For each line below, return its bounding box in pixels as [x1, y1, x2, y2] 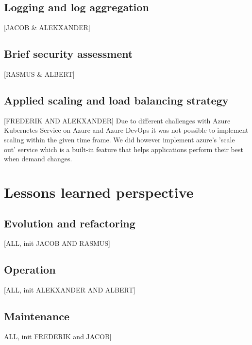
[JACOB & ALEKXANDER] [4, 22, 90, 33]
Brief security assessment [4, 46, 133, 61]
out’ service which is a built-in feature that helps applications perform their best [4, 144, 243, 154]
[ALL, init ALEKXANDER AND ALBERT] [4, 285, 135, 295]
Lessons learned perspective [4, 182, 194, 202]
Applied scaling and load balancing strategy [4, 92, 229, 107]
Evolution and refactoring [4, 215, 135, 230]
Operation [4, 262, 56, 277]
